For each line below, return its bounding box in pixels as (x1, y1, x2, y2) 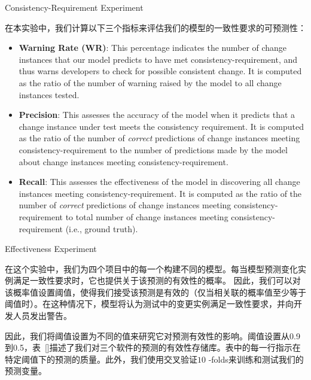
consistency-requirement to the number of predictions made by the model (19, 143, 288, 156)
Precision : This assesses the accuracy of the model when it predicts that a (19, 108, 295, 121)
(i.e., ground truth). (65, 222, 138, 235)
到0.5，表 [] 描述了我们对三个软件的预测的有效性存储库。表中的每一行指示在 (5, 341, 301, 354)
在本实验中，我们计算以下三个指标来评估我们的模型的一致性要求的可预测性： (5, 21, 306, 34)
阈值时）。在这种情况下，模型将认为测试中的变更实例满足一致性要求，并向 (5, 297, 294, 310)
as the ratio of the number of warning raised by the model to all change (19, 76, 282, 89)
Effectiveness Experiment (5, 242, 97, 255)
